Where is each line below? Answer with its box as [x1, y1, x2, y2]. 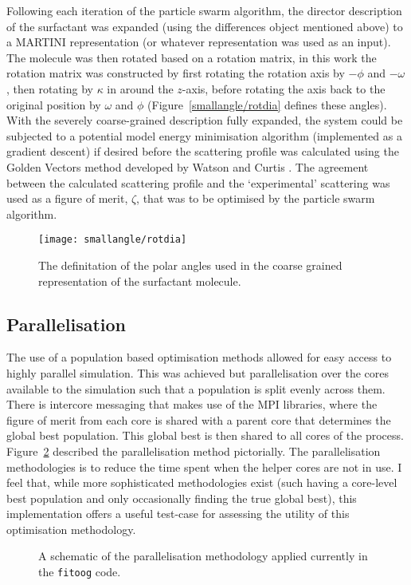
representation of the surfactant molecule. [38, 272, 241, 289]
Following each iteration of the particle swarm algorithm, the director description [6, 2, 402, 18]
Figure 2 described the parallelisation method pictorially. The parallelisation [6, 442, 381, 459]
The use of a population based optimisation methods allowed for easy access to [6, 349, 392, 366]
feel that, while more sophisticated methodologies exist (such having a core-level [6, 474, 397, 491]
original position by [6, 96, 101, 113]
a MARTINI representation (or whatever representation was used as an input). [6, 34, 391, 50]
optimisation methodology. [6, 520, 136, 537]
